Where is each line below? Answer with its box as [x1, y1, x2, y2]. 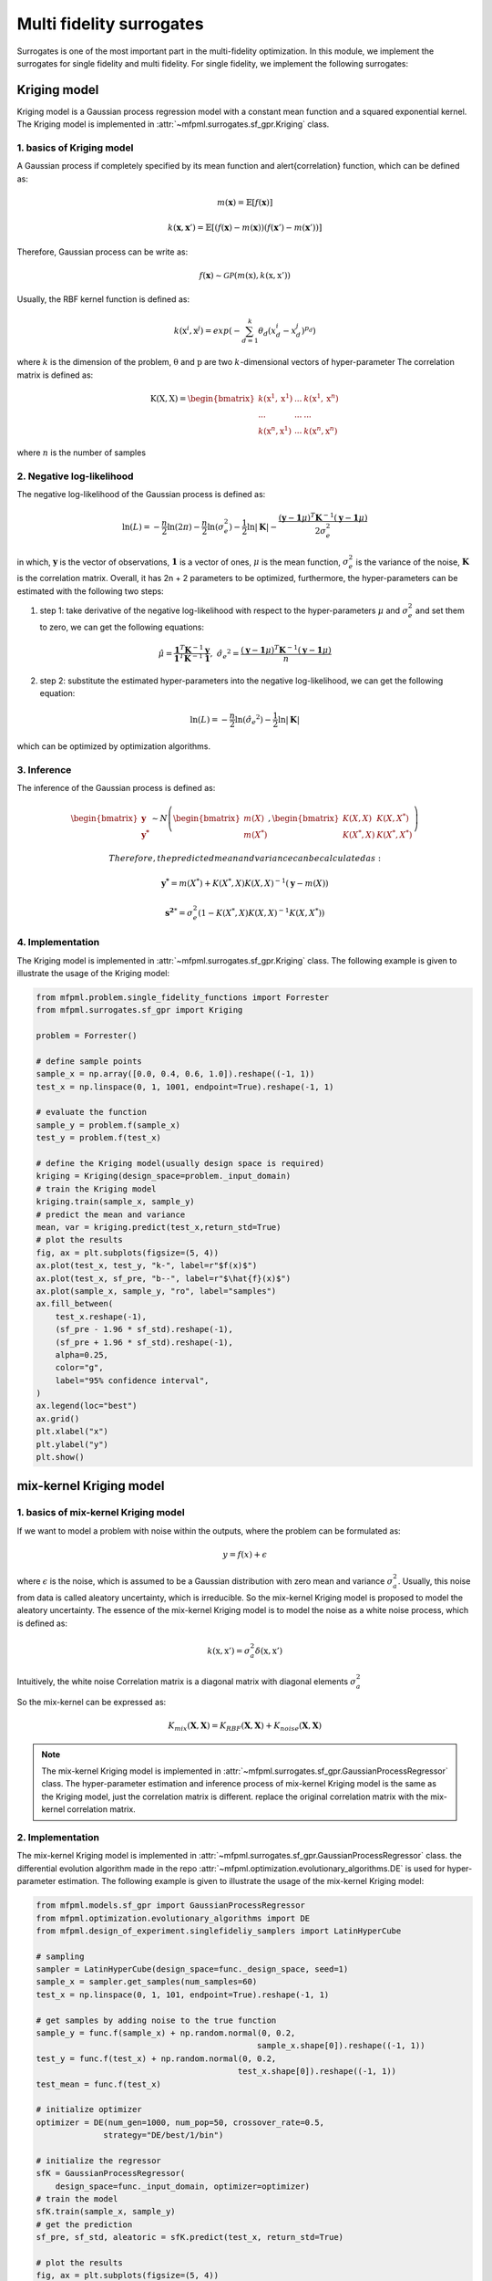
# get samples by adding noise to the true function [36, 2015, 277, 2026]
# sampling [36, 1951, 85, 1962]
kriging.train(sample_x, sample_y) [36, 1196, 195, 1207]
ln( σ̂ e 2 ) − [234, 713, 272, 727]
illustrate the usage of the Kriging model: [16, 967, 170, 978]
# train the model [36, 2194, 118, 2204]
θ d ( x [258, 325, 277, 338]
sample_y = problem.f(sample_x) [36, 1120, 181, 1130]
